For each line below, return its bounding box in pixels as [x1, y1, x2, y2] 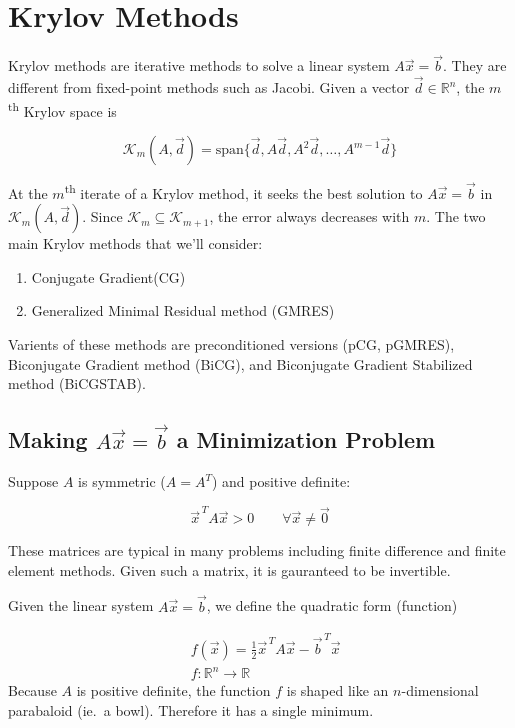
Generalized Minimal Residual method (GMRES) [31, 300, 335, 321]
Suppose [8, 471, 59, 492]
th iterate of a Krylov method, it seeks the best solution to [64, 180, 423, 203]
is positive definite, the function [76, 680, 271, 701]
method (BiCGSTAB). [8, 373, 146, 394]
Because [8, 680, 57, 701]
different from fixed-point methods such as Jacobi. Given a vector [8, 77, 410, 98]
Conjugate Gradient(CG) [31, 266, 186, 287]
